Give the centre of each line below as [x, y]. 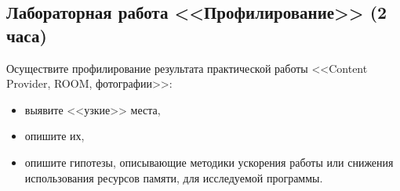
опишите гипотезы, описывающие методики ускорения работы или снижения [209, 162]
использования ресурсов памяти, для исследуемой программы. [174, 177]
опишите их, [55, 136]
